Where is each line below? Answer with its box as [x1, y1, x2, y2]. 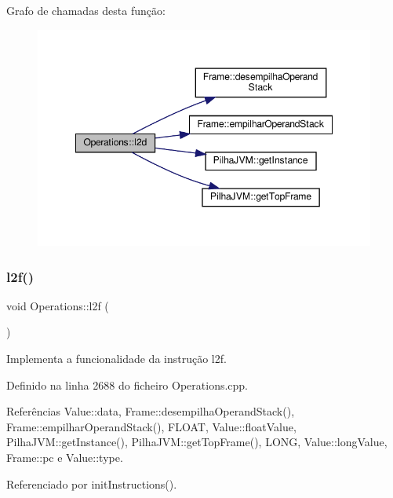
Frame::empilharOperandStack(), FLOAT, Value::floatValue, [6, 418, 297, 434]
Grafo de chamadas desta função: [6, 2, 166, 18]
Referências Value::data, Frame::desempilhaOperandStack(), [6, 403, 295, 419]
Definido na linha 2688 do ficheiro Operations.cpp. [6, 376, 249, 393]
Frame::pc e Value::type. [6, 449, 123, 466]
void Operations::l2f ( [6, 297, 109, 313]
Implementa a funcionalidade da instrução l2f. [6, 350, 227, 367]
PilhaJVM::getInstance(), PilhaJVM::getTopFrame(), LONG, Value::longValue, [6, 434, 388, 450]
